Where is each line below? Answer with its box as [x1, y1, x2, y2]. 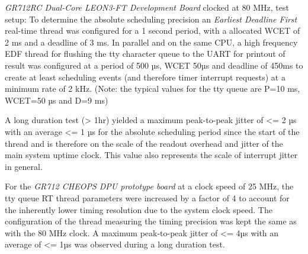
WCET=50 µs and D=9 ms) [5, 94, 108, 106]
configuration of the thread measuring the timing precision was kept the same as [5, 215, 297, 227]
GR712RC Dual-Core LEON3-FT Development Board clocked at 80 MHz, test [5, 1, 289, 13]
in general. [5, 160, 43, 172]
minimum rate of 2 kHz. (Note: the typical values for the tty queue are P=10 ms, [5, 82, 300, 95]
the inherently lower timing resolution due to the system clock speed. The [5, 203, 272, 216]
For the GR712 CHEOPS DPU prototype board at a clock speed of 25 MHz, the [5, 180, 294, 192]
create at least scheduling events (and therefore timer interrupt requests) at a [5, 70, 285, 83]
